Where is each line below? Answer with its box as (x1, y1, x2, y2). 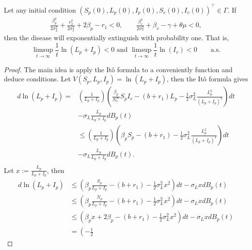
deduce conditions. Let (4, 74, 71, 84)
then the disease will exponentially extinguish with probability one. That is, (4, 32, 229, 43)
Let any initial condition (4, 4, 76, 15)
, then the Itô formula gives (167, 74, 248, 84)
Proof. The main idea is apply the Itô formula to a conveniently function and (4, 64, 233, 74)
